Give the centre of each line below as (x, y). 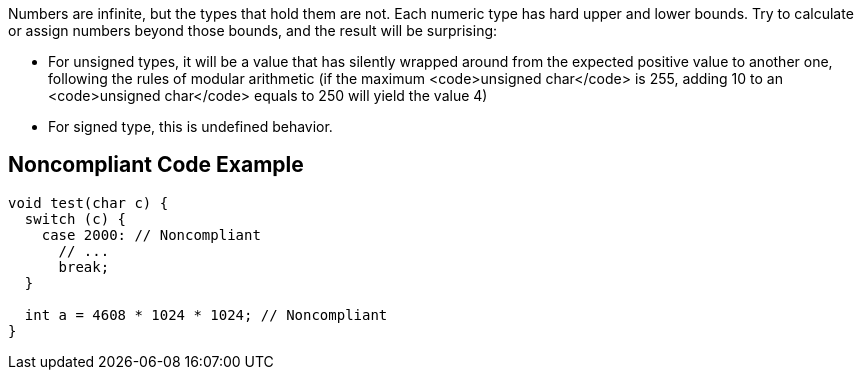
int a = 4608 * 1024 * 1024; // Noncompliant (206, 314)
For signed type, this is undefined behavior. (190, 126)
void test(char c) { (88, 202)
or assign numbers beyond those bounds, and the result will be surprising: (253, 30)
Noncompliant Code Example (156, 165)
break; (84, 266)
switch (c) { (75, 218)
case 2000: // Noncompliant (151, 234)
